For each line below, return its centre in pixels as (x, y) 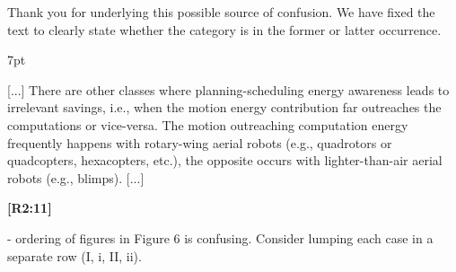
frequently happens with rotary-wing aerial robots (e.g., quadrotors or (200, 142)
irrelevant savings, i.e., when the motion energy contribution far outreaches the (224, 107)
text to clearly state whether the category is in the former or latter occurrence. (224, 29)
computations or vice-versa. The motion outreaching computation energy (208, 124)
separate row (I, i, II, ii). (75, 255)
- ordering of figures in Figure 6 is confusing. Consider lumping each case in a (220, 237)
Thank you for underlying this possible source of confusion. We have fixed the (221, 12)
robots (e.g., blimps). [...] (76, 177)
